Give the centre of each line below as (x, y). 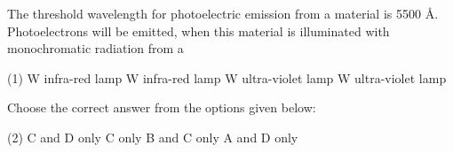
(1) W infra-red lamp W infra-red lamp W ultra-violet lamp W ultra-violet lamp (227, 77)
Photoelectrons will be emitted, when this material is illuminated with (199, 31)
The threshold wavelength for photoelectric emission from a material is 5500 (214, 13)
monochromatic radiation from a (95, 48)
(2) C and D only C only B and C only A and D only (153, 137)
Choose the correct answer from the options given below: (162, 107)
